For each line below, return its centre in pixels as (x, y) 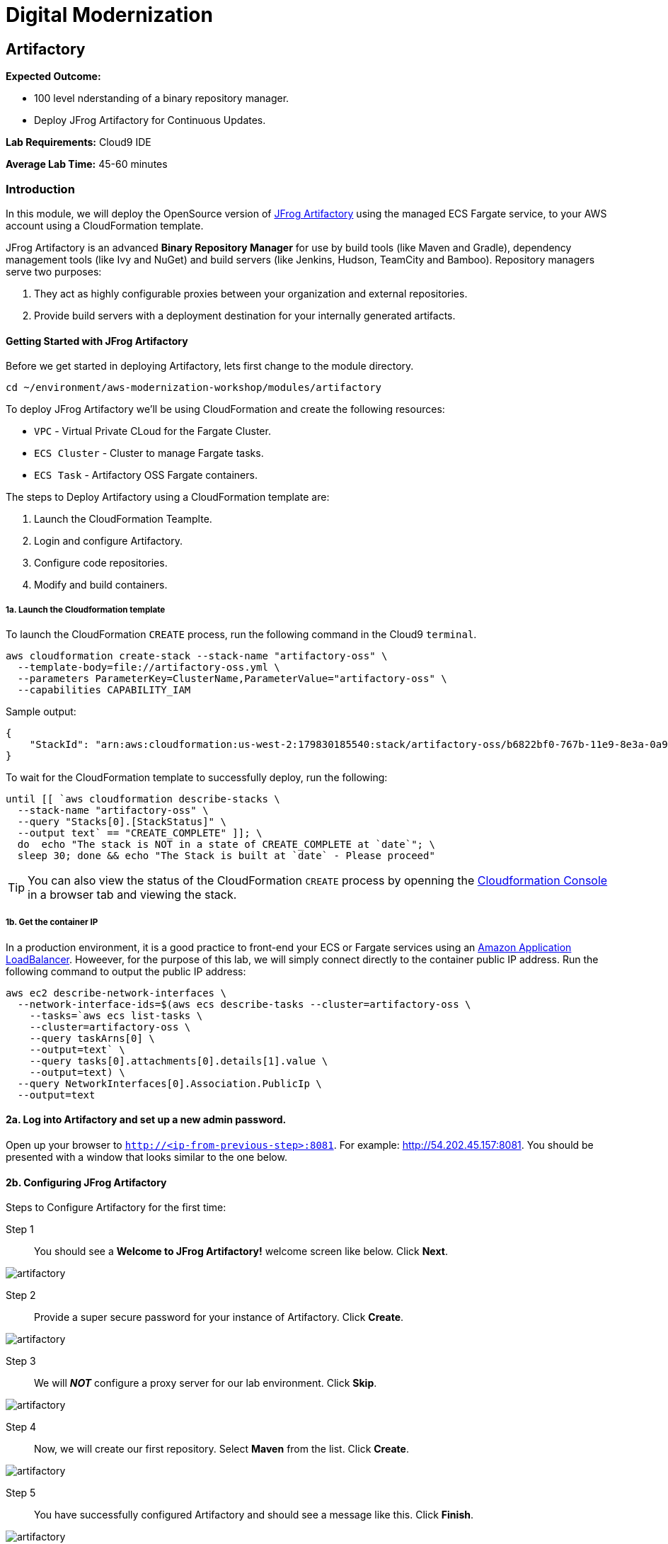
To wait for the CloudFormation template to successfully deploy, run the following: (197, 777)
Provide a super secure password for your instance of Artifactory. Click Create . (219, 1317)
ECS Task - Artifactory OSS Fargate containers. (146, 475)
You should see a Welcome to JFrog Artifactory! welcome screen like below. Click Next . (241, 1251)
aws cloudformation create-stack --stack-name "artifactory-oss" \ (197, 655)
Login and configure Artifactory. (108, 541)
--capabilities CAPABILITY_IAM (104, 689)
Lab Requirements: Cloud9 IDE (79, 142)
